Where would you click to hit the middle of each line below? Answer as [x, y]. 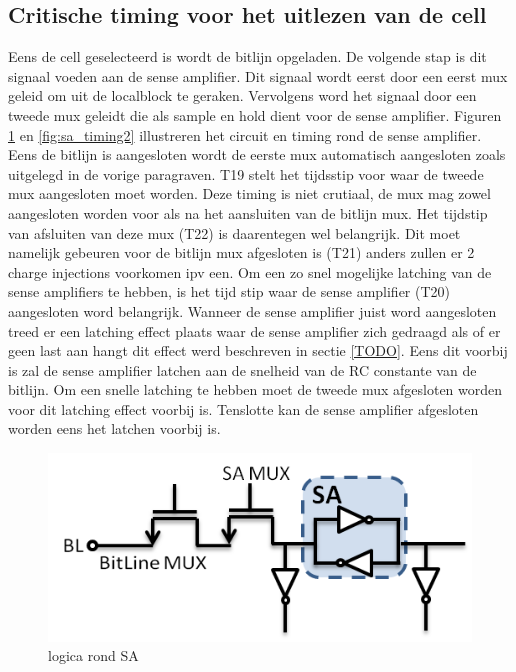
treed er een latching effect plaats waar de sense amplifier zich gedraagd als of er [254, 330]
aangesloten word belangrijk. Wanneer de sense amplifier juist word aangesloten [252, 310]
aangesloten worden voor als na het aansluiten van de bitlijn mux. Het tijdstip [248, 212]
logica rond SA [93, 655]
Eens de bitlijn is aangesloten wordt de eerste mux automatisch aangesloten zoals [257, 154]
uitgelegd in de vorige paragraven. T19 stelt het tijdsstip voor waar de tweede [246, 173]
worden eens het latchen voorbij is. [114, 428]
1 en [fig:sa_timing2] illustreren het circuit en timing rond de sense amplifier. [245, 134]
